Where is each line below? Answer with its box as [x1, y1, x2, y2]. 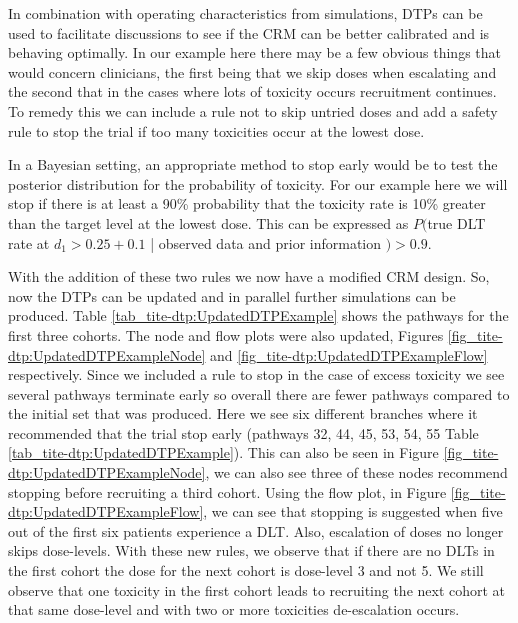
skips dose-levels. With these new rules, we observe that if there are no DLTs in [8, 540, 495, 561]
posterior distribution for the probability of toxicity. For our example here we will [8, 173, 508, 194]
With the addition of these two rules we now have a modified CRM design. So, [8, 266, 490, 287]
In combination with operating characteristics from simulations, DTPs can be [8, 3, 483, 23]
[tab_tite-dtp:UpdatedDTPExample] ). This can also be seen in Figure [8, 442, 439, 463]
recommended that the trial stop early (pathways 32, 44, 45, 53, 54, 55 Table [8, 422, 479, 443]
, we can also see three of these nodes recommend [205, 462, 508, 483]
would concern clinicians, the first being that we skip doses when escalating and [8, 61, 497, 82]
